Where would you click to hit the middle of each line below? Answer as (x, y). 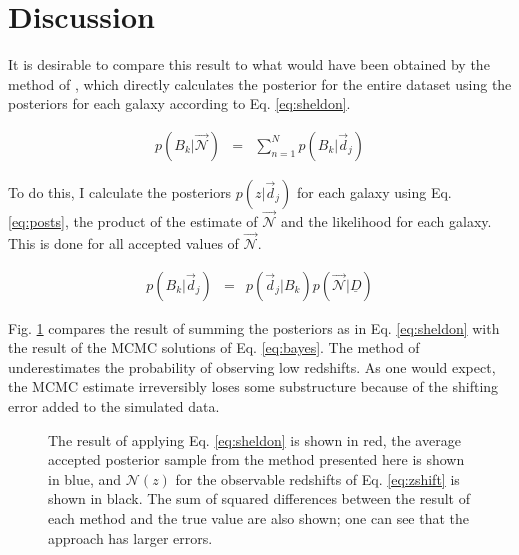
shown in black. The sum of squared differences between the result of (259, 498)
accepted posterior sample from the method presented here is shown (256, 459)
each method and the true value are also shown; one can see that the (259, 517)
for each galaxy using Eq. (374, 191)
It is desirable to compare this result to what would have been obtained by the (249, 64)
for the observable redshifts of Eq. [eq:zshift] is (317, 478)
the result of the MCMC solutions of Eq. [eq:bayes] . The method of (214, 347)
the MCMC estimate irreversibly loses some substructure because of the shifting (253, 386)
